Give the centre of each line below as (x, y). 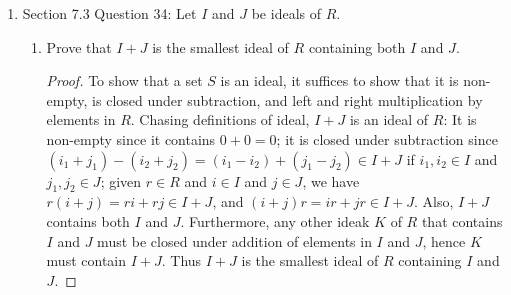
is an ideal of (389, 119)
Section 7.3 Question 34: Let (109, 13)
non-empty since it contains (131, 138)
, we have (331, 180)
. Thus (181, 260)
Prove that (79, 46)
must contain (86, 260)
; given (121, 180)
